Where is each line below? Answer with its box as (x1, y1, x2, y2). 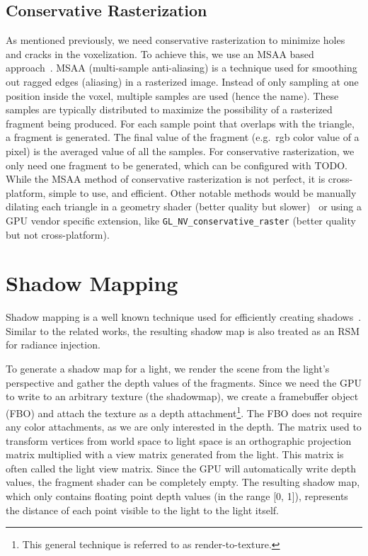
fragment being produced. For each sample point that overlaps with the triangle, (6, 115, 355, 130)
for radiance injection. (6, 337, 100, 352)
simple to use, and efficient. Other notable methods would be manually (49, 185, 357, 200)
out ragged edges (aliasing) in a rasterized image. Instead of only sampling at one (6, 74, 359, 89)
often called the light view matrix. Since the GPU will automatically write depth (6, 460, 357, 475)
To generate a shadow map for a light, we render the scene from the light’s (6, 361, 330, 376)
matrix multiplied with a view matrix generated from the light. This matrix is (6, 447, 344, 462)
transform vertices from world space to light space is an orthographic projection (6, 433, 352, 448)
